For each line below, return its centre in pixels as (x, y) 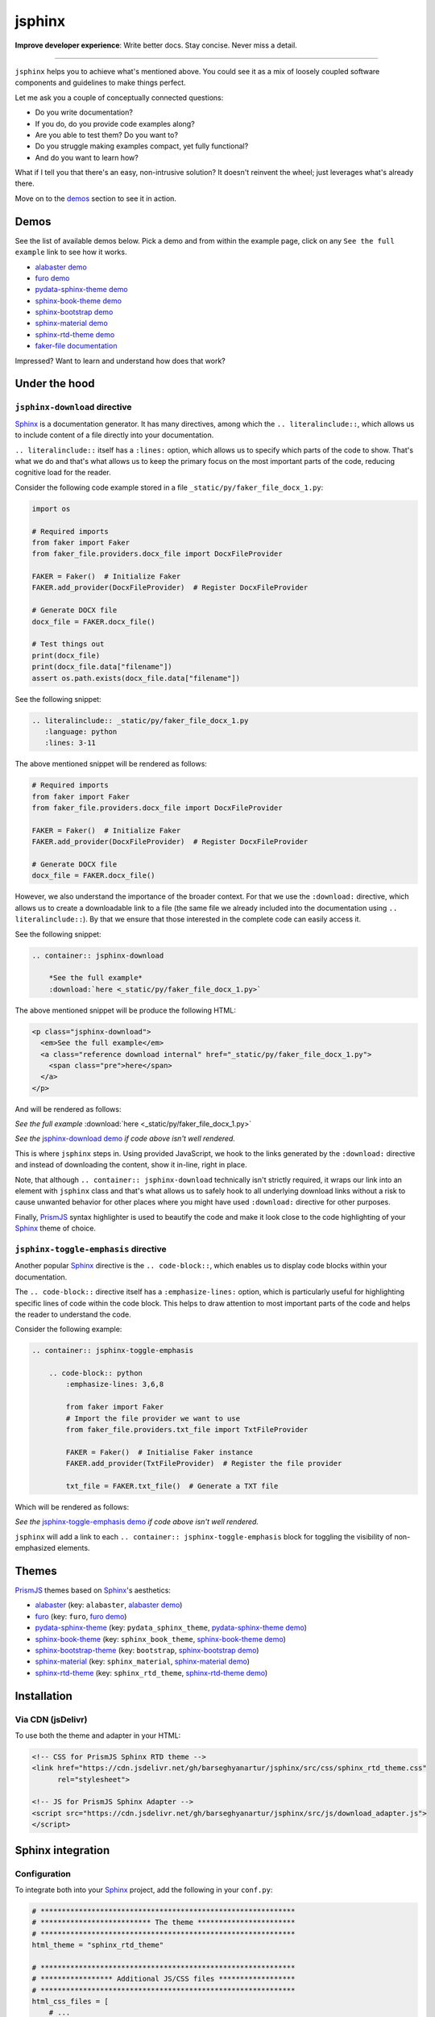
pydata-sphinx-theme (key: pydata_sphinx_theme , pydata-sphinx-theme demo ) (171, 1628)
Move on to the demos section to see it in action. (96, 198)
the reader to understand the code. (73, 1314)
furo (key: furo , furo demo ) (81, 1616)
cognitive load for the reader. (63, 473)
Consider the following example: (68, 1329)
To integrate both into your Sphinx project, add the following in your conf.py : (144, 1890)
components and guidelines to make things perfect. (100, 83)
